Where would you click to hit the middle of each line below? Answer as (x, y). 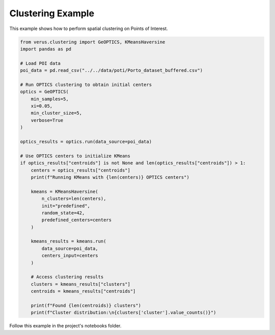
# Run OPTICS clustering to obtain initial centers (86, 85)
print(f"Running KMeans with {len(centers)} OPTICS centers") (110, 177)
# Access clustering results (67, 277)
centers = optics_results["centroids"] (81, 170)
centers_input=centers (70, 256)
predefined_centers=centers (77, 220)
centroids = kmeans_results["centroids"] (83, 291)
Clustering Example (52, 13)
